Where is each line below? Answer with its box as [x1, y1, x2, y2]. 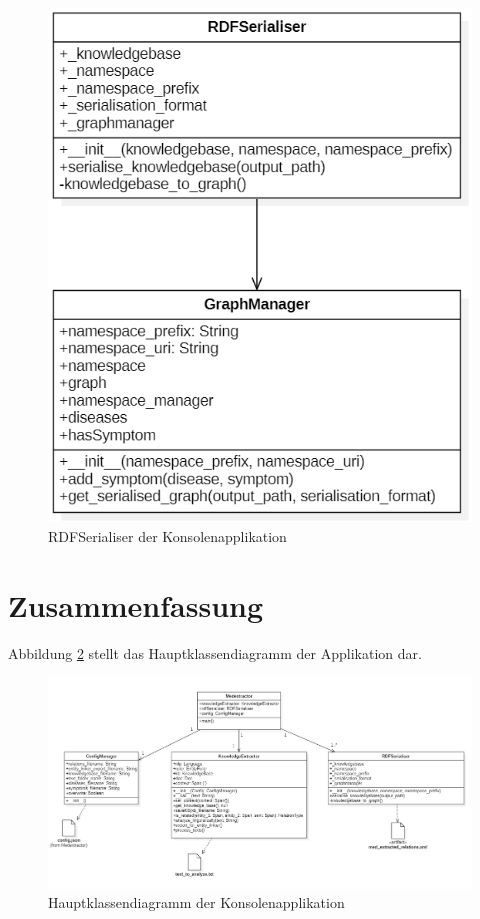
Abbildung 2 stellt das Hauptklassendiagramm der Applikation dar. [8, 642, 422, 663]
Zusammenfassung [8, 584, 264, 625]
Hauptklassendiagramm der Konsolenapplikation [48, 892, 345, 913]
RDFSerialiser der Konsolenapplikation [48, 525, 287, 546]
